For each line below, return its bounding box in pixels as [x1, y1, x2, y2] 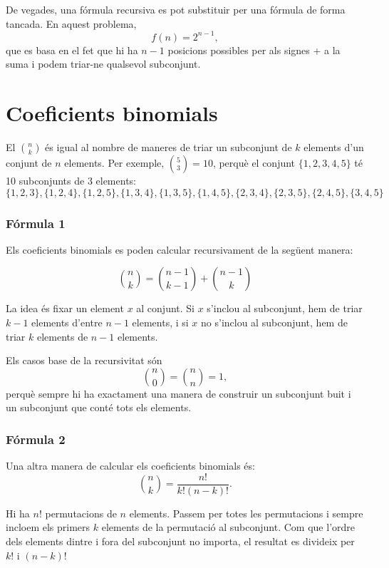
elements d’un [304, 140, 364, 154]
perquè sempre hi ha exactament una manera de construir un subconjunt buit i [6, 386, 351, 401]
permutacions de [45, 505, 117, 520]
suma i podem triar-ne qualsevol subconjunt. [6, 56, 201, 71]
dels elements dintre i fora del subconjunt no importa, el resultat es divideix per [6, 534, 355, 549]
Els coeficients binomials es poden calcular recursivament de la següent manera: [6, 242, 353, 257]
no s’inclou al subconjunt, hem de [201, 315, 348, 329]
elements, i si [132, 315, 189, 329]
